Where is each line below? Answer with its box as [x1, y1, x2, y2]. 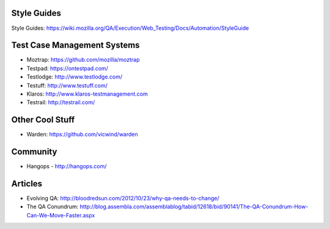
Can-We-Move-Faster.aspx [26, 211, 95, 219]
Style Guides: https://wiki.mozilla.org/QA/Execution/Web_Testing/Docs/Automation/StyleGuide [11, 24, 249, 32]
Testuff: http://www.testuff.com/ [26, 82, 108, 89]
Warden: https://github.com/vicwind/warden [26, 131, 139, 138]
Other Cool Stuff [11, 114, 75, 125]
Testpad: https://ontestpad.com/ [26, 65, 108, 72]
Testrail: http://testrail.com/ [26, 99, 95, 106]
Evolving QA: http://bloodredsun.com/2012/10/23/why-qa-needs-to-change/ [26, 195, 219, 202]
